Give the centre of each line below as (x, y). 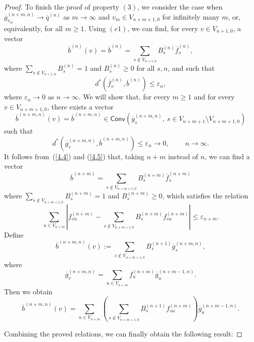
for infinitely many (191, 16)
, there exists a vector (80, 107)
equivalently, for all (33, 28)
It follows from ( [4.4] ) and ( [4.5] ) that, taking (74, 156)
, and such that (191, 68)
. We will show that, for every (124, 97)
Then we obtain (28, 291)
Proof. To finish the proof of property (62, 7)
